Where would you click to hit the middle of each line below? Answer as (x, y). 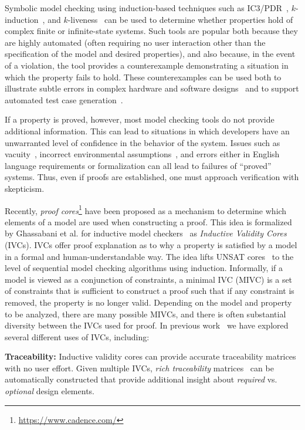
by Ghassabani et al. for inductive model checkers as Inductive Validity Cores (146, 233)
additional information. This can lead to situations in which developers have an (147, 131)
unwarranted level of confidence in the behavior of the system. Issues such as (143, 142)
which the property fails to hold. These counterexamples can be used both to (143, 77)
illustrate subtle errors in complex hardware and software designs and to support (152, 88)
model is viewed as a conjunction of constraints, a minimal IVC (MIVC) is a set (149, 279)
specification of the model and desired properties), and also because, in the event (150, 54)
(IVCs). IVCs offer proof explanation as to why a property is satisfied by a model (151, 244)
